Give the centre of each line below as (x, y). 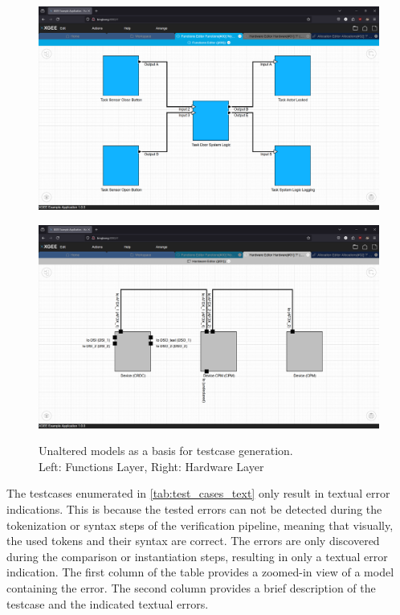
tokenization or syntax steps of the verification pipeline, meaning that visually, (200, 525)
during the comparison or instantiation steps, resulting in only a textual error (197, 556)
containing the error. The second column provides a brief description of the (191, 587)
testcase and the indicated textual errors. (108, 603)
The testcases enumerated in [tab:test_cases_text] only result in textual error (198, 493)
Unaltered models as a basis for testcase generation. (166, 451)
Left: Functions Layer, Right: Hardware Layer (151, 466)
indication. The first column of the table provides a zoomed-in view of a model (200, 572)
